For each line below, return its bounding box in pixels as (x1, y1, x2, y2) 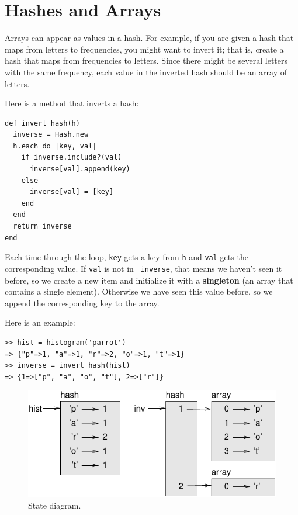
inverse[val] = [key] (29, 188, 114, 196)
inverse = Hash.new (13, 130, 89, 139)
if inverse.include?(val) (21, 153, 122, 162)
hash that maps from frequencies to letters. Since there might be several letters (5, 54, 288, 67)
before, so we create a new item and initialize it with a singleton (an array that (5, 274, 293, 286)
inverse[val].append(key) (29, 165, 130, 174)
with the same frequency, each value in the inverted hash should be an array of (5, 65, 287, 78)
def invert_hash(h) (5, 119, 80, 127)
